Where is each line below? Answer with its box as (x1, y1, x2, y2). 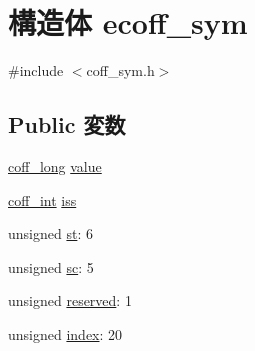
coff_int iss (8, 189, 77, 210)
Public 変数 (8, 109, 126, 140)
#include (8, 60, 64, 81)
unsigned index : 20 (8, 323, 123, 344)
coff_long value (8, 155, 102, 176)
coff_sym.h (86, 60, 155, 81)
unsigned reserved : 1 (8, 290, 132, 311)
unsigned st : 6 (8, 223, 93, 244)
